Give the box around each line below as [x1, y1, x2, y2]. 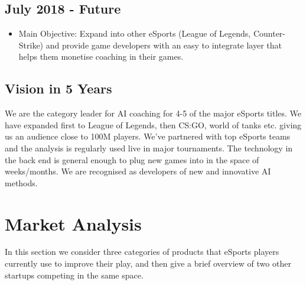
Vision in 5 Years [5, 79, 112, 98]
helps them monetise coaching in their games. [18, 50, 184, 63]
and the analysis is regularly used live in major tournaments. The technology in [5, 141, 293, 154]
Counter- [253, 27, 286, 40]
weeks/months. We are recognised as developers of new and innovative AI [5, 165, 271, 177]
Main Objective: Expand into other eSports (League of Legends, [18, 27, 251, 40]
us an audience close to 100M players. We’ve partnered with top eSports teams [5, 130, 291, 142]
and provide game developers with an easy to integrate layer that [45, 38, 282, 51]
